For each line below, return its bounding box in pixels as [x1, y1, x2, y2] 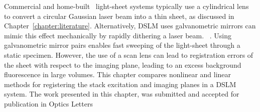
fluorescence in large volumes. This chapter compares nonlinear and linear [4, 69, 231, 80]
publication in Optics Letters [4, 98, 93, 109]
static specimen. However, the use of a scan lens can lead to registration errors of [4, 49, 253, 60]
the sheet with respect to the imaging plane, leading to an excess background [4, 59, 241, 70]
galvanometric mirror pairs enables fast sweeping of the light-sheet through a [4, 40, 240, 50]
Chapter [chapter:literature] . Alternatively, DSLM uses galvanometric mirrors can [4, 20, 256, 31]
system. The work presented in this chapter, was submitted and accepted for [4, 89, 239, 99]
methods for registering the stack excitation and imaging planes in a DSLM [4, 79, 236, 89]
